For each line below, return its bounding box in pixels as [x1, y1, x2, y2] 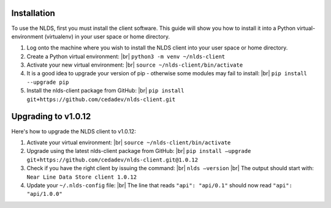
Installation [11, 8, 55, 18]
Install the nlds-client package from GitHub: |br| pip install [26, 87, 185, 94]
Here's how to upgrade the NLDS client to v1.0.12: [11, 127, 136, 135]
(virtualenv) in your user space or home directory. [44, 32, 170, 40]
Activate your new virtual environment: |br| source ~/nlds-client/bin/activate [26, 61, 243, 69]
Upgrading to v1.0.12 [11, 111, 91, 122]
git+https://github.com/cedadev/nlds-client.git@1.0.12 [26, 156, 199, 163]
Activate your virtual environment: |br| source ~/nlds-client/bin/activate [26, 138, 231, 146]
